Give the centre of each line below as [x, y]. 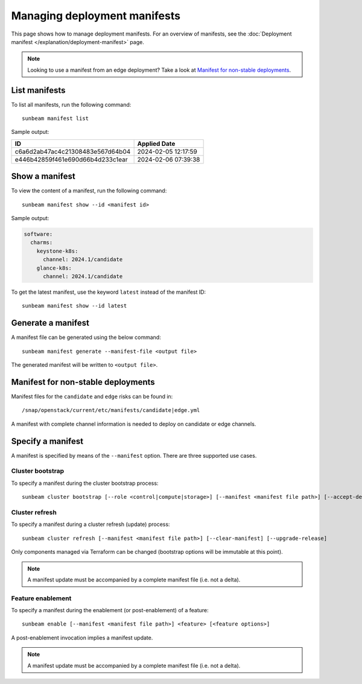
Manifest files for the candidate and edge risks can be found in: [92, 396]
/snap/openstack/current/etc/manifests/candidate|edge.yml [111, 410]
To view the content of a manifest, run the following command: [89, 191]
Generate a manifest [50, 323]
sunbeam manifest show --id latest [75, 306]
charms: [42, 242]
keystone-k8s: [57, 251]
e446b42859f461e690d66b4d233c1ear [71, 159]
